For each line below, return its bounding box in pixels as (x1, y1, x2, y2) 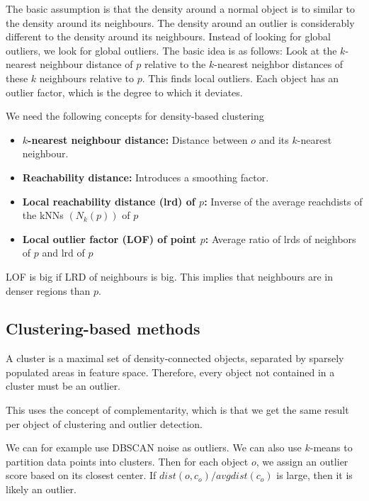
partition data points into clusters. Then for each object (6, 454, 249, 468)
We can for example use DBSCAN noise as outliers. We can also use (6, 440, 302, 455)
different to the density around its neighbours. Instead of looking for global (6, 29, 331, 44)
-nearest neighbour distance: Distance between (28, 132, 248, 147)
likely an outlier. (6, 482, 77, 497)
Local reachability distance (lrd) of (22, 193, 195, 208)
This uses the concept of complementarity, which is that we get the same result (6, 403, 349, 417)
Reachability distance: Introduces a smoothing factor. (22, 169, 269, 184)
